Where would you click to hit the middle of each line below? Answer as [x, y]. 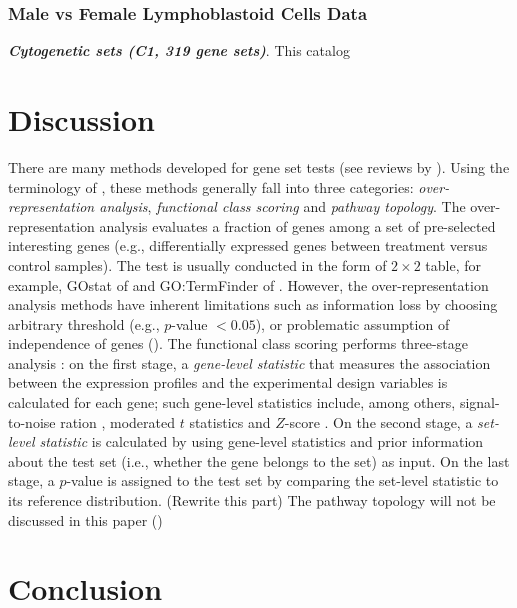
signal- [479, 402]
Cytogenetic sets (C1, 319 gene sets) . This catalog [179, 50]
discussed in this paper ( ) [85, 519]
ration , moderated [117, 421]
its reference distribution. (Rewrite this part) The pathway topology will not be [252, 500]
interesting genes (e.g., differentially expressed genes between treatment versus [248, 245]
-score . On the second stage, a [378, 421]
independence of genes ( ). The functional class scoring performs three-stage [238, 343]
